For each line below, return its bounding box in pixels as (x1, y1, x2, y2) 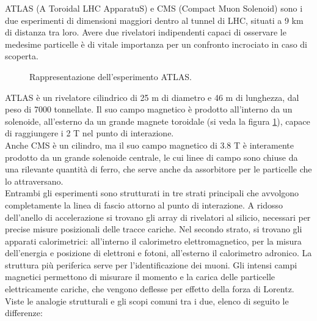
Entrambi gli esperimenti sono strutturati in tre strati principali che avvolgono (5, 186, 299, 199)
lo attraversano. (5, 174, 64, 187)
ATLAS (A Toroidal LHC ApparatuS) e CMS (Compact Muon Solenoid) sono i (5, 2, 303, 14)
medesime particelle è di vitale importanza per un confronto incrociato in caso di (5, 37, 308, 50)
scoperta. (5, 50, 38, 62)
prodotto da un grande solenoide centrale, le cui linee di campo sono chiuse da (5, 150, 298, 163)
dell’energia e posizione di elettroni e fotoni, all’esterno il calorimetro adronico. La (5, 246, 312, 259)
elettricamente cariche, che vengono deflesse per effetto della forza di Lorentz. (5, 282, 294, 295)
